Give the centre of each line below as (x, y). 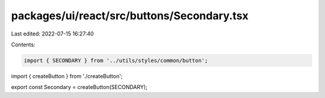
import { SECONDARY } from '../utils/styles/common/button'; (116, 60)
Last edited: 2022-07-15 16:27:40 (53, 34)
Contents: (23, 44)
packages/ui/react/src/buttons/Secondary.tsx (130, 16)
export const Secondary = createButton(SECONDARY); (79, 87)
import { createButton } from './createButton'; (67, 76)
